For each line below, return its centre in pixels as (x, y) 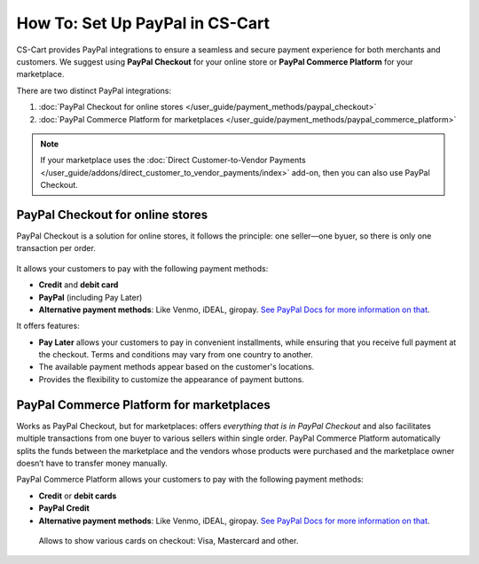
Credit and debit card (79, 285)
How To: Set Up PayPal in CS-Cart (143, 23)
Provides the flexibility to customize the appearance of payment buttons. (172, 379)
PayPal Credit (64, 508)
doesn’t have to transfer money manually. (92, 463)
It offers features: (48, 326)
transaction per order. (56, 248)
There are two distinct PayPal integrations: (94, 90)
